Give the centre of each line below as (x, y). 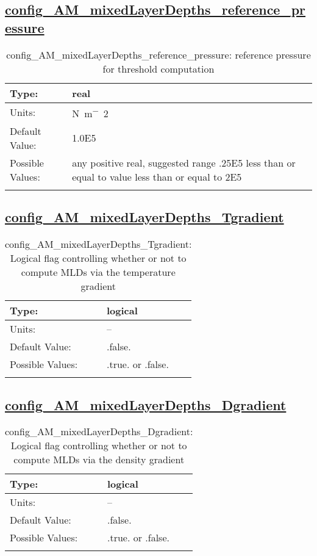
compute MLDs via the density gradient (99, 460)
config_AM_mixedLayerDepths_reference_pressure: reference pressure (158, 54)
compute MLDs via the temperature (98, 272)
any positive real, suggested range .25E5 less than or (184, 162)
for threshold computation (158, 68)
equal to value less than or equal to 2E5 (157, 176)
